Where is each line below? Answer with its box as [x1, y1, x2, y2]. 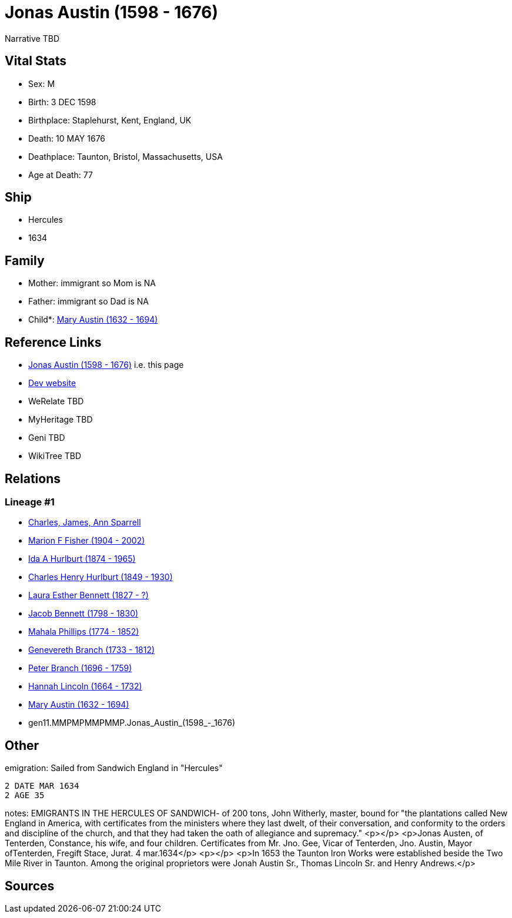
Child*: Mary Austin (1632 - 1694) [28, 314, 158, 325]
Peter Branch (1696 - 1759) [28, 663, 132, 674]
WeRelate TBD [28, 396, 84, 407]
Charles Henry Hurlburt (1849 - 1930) [28, 572, 173, 582]
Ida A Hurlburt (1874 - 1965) [28, 554, 136, 564]
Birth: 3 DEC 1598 [28, 96, 96, 107]
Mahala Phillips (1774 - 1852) [28, 626, 139, 637]
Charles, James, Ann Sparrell [28, 517, 141, 528]
